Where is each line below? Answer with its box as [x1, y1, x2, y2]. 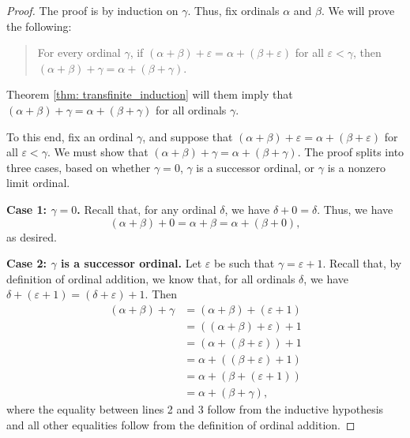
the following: [6, 17, 72, 34]
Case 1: [6, 200, 47, 217]
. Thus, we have [317, 200, 393, 217]
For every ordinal [37, 44, 121, 61]
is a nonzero [327, 159, 386, 175]
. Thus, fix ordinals [187, 2, 280, 18]
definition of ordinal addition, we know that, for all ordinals [6, 270, 295, 286]
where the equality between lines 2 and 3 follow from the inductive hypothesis [6, 401, 384, 417]
